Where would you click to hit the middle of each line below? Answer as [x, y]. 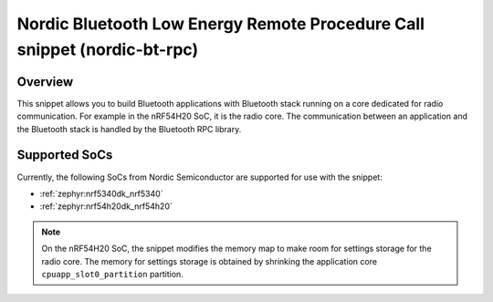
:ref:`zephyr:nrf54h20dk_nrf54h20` [106, 206]
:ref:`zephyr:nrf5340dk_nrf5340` [101, 193]
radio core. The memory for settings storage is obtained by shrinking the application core [210, 261]
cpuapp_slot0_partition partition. [113, 274]
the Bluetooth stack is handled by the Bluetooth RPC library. [129, 129]
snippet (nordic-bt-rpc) [108, 49]
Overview [45, 82]
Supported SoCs [65, 155]
